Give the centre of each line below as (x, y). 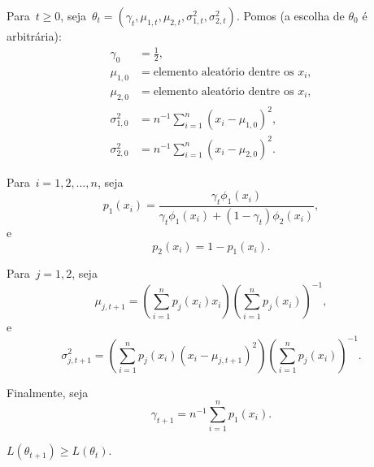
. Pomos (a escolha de (290, 15)
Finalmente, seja (48, 392)
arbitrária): (34, 36)
